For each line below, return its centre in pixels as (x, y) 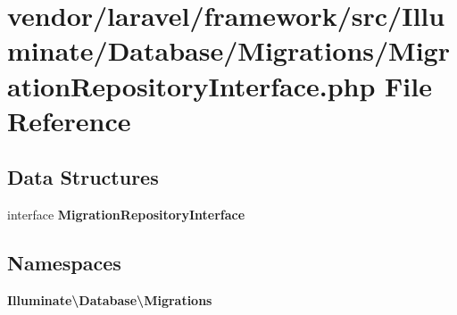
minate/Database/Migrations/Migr (228, 50)
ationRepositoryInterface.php (191, 85)
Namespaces (64, 263)
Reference (69, 120)
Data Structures (83, 177)
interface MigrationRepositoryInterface (126, 215)
